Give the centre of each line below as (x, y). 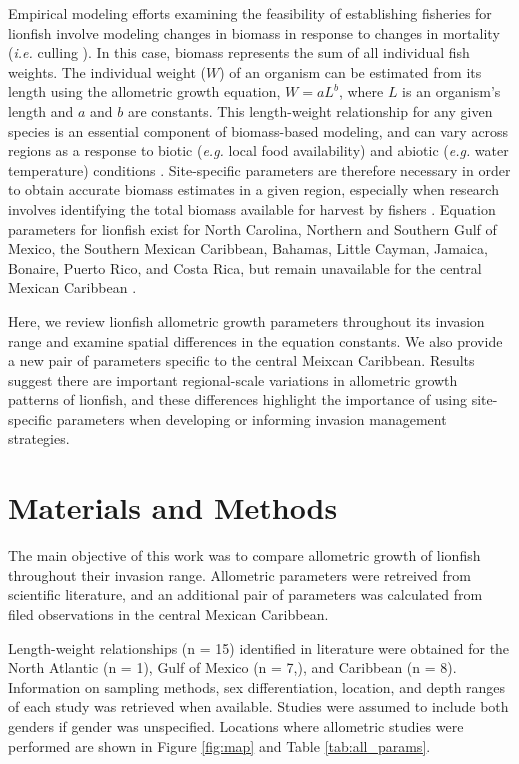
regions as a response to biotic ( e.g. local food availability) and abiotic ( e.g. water (258, 150)
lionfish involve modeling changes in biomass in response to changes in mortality (254, 32)
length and (41, 110)
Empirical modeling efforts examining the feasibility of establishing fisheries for (250, 13)
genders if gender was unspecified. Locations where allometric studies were (236, 725)
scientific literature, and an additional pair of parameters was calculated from (245, 594)
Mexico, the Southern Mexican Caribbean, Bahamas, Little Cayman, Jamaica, (248, 248)
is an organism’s (451, 91)
